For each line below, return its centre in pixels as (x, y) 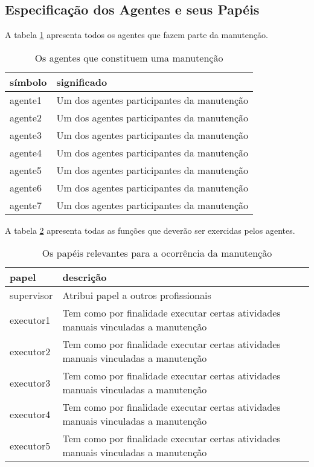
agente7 (26, 205)
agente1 (26, 100)
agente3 (26, 135)
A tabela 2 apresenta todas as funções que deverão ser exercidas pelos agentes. (150, 230)
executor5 (30, 445)
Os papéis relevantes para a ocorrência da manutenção (157, 253)
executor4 (30, 414)
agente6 (26, 187)
